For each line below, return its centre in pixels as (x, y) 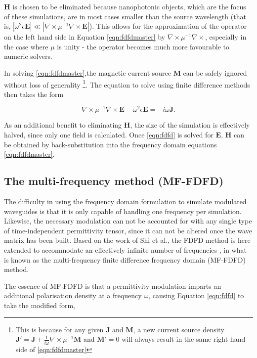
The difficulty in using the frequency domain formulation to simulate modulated (125, 201)
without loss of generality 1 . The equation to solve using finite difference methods (127, 84)
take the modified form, (40, 305)
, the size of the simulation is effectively (190, 125)
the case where (26, 46)
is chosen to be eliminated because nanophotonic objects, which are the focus (129, 6)
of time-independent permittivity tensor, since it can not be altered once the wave (128, 230)
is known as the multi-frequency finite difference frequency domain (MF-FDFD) (125, 259)
